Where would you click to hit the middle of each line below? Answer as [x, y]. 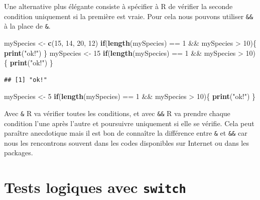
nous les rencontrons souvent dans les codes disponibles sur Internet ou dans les [126, 142]
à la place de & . [27, 26]
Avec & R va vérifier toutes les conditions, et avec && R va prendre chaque [117, 113]
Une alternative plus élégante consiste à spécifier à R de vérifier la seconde [118, 6]
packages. [19, 153]
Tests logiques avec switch [95, 187]
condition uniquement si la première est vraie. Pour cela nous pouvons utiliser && [129, 16]
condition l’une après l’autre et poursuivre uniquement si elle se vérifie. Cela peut [129, 123]
